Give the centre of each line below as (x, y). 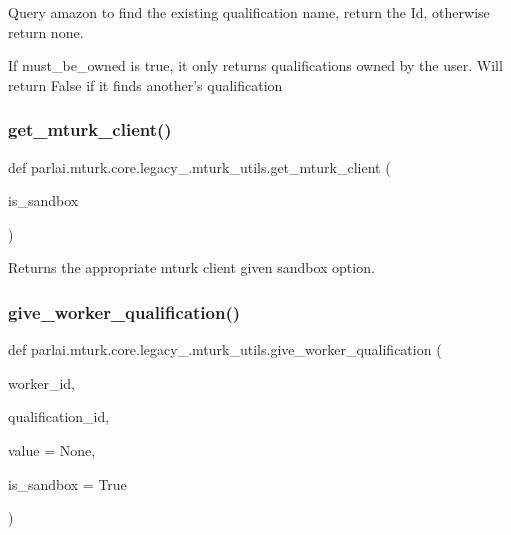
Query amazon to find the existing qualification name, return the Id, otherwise (249, 12)
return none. (46, 31)
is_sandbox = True (67, 483)
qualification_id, (59, 416)
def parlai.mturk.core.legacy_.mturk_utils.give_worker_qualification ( (225, 349)
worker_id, (41, 382)
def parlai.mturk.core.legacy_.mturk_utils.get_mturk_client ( (199, 166)
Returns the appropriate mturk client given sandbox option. (191, 267)
